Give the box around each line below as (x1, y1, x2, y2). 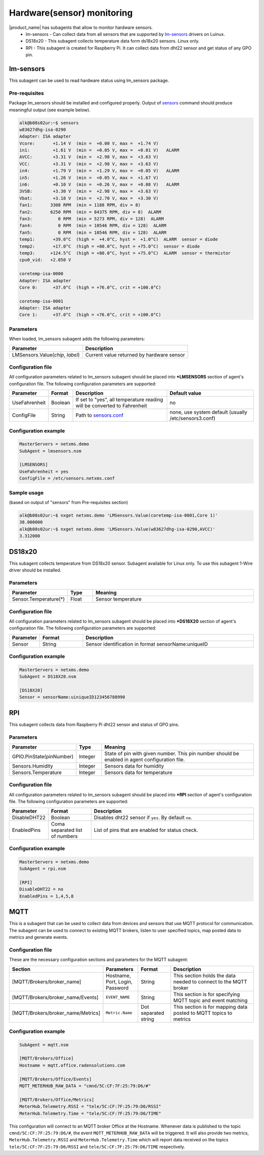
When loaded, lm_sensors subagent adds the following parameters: (9, 336, 145, 342)
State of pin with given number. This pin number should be (104, 750, 240, 757)
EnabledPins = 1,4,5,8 (19, 893, 74, 899)
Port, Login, (106, 978, 133, 985)
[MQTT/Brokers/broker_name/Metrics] (12, 1009, 100, 1016)
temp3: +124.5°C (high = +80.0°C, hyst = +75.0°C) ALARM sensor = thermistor (19, 250, 231, 256)
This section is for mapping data (173, 1003, 248, 1010)
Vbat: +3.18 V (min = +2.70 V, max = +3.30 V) (19, 195, 159, 201)
